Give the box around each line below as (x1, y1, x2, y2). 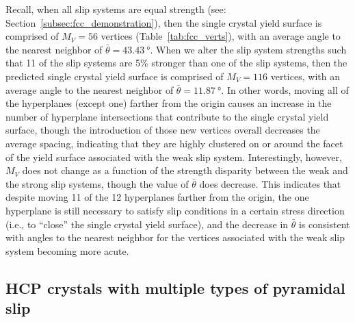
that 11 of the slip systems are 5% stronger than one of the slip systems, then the (5, 55, 347, 70)
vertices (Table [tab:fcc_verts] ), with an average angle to (101, 29, 341, 43)
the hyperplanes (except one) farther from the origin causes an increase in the (5, 96, 332, 110)
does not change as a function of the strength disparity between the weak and (22, 163, 348, 177)
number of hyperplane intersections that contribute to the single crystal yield (5, 109, 329, 123)
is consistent (298, 216, 350, 231)
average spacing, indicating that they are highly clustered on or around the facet (5, 136, 343, 150)
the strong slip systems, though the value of (5, 176, 189, 190)
